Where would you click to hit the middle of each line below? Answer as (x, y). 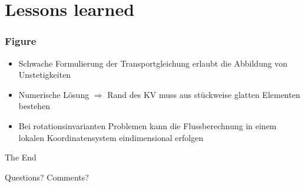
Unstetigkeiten (45, 75)
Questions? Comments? (47, 177)
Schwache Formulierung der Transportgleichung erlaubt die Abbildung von (153, 63)
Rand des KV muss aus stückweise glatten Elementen (204, 94)
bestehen (34, 106)
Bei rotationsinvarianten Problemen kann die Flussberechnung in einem (147, 125)
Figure (21, 41)
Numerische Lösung (54, 94)
